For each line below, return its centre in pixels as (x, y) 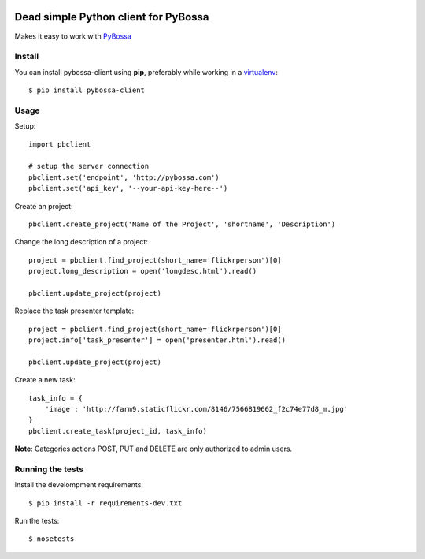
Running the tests (49, 469)
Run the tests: (37, 521)
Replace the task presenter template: (74, 311)
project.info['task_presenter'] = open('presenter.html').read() (157, 340)
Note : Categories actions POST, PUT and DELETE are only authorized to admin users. (153, 449)
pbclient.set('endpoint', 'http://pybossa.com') (124, 177)
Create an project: (44, 206)
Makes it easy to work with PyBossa (73, 36)
